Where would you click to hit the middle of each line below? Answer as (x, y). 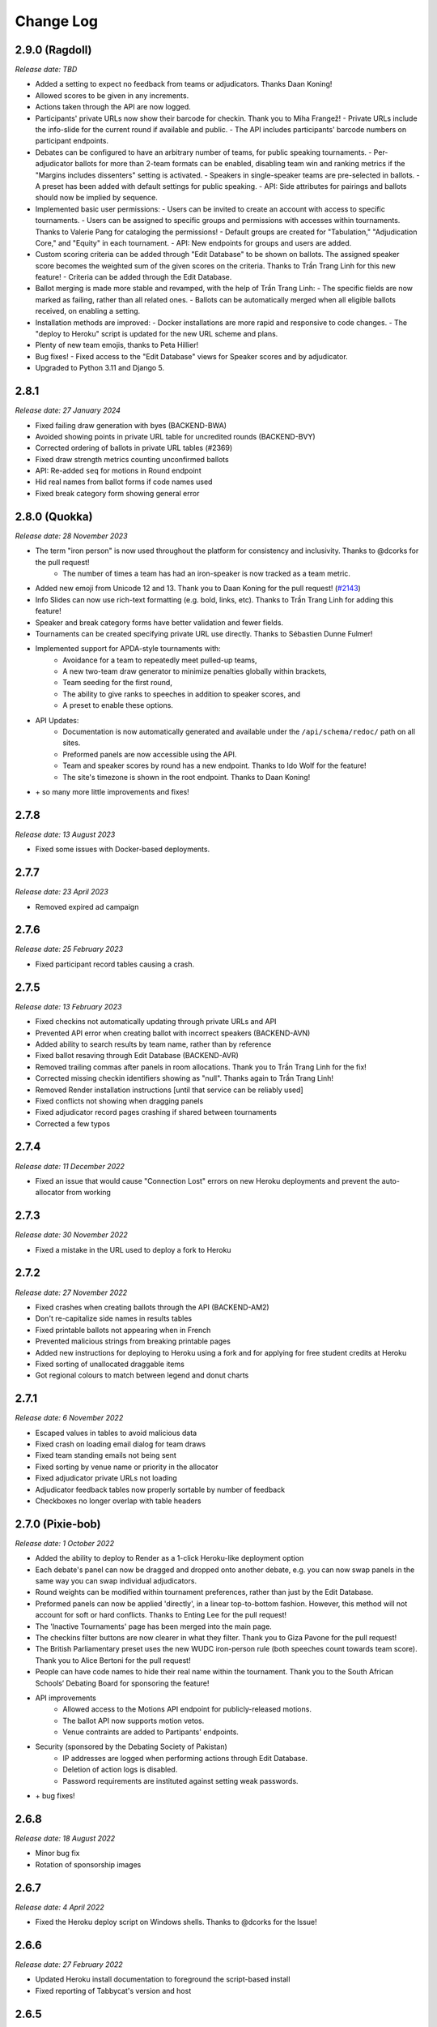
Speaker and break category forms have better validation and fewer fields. (159, 622)
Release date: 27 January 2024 (68, 410)
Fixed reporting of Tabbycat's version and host (113, 1991)
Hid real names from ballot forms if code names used (124, 482)
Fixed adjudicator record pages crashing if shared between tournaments (156, 1112)
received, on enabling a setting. (88, 311)
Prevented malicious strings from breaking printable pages (133, 1341)
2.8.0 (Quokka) (54, 516)
